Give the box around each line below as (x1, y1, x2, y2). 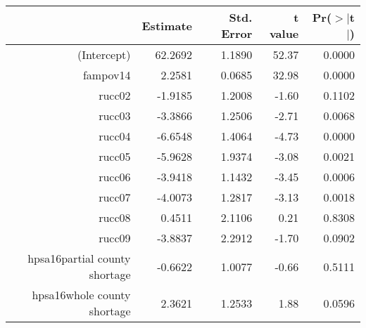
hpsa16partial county (27, 250, 131, 266)
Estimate (141, 17, 192, 34)
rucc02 (99, 87, 131, 103)
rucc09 (99, 230, 131, 246)
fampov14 (82, 67, 131, 83)
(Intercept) (77, 46, 131, 63)
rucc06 (99, 169, 131, 185)
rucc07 (99, 189, 131, 205)
